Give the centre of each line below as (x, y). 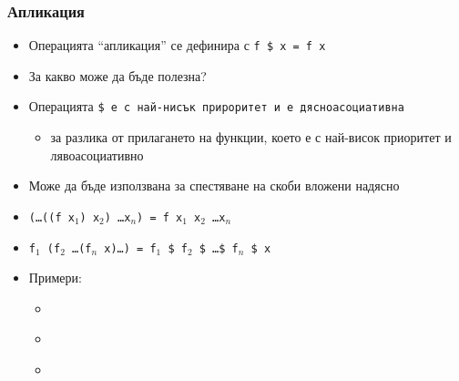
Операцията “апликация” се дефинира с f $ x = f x (177, 45)
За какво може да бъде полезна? (117, 75)
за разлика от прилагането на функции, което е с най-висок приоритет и (251, 137)
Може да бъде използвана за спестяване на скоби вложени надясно (214, 185)
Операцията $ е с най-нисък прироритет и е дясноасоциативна (216, 106)
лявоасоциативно (97, 154)
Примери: (55, 278)
